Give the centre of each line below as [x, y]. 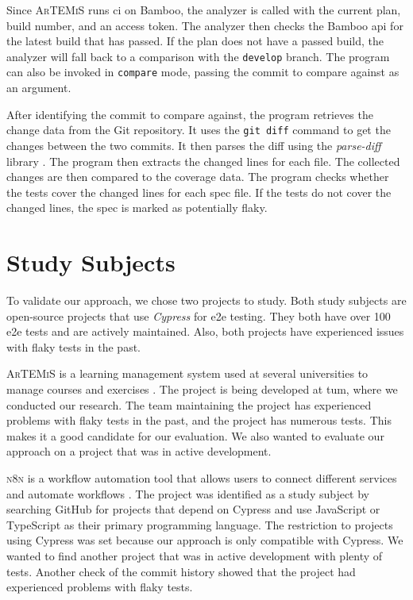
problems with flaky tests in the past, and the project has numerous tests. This [199, 420]
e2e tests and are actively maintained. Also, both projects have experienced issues [205, 331]
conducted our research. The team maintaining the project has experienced [189, 404]
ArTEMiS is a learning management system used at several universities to [187, 373]
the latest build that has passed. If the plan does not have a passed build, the [195, 41]
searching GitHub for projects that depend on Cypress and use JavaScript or [193, 509]
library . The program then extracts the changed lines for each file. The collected [203, 161]
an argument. [39, 88]
